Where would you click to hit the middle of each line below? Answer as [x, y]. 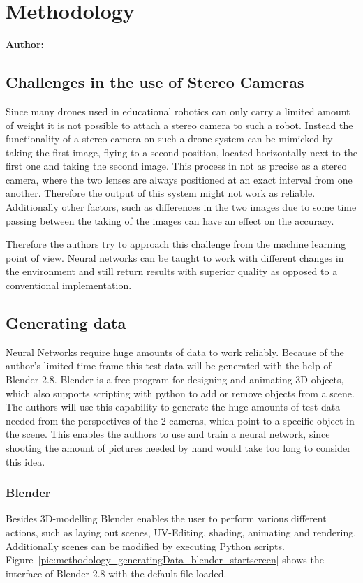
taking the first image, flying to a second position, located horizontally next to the [181, 152]
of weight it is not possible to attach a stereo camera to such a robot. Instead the [179, 125]
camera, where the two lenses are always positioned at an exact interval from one [179, 179]
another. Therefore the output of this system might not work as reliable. [161, 193]
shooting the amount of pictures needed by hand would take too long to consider [178, 448]
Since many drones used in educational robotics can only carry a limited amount [178, 111]
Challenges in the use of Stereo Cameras [155, 82]
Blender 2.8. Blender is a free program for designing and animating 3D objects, [175, 379]
